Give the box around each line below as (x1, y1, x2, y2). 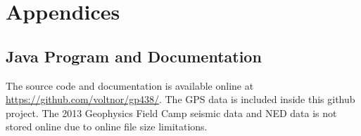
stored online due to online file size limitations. (6, 119, 208, 134)
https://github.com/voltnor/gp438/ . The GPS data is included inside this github (6, 92, 355, 107)
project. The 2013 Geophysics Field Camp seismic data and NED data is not (6, 105, 337, 120)
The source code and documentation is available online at (6, 78, 254, 93)
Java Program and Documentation (6, 45, 262, 67)
